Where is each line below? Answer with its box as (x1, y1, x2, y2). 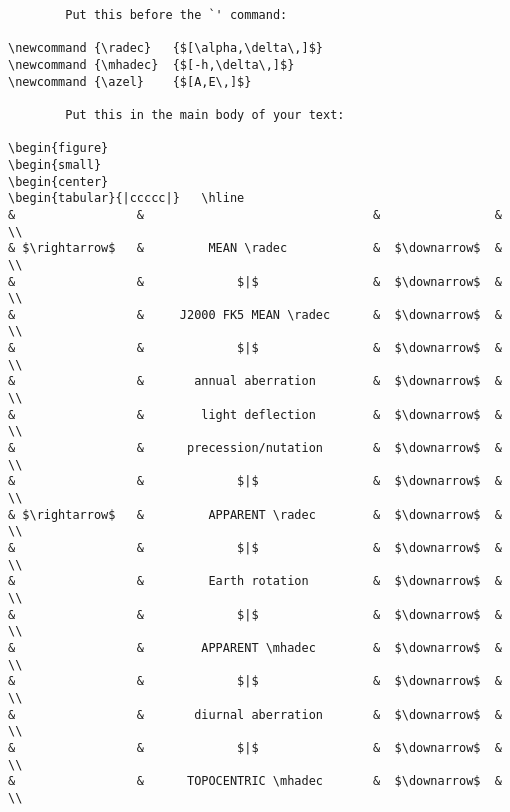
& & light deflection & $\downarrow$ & (8, 407, 502, 422)
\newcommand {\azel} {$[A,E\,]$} (8, 74, 252, 89)
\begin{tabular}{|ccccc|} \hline (8, 191, 245, 206)
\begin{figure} (8, 141, 109, 156)
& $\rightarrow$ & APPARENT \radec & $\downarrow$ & (8, 507, 502, 522)
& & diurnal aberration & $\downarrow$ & (8, 707, 502, 722)
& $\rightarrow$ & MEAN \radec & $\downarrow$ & (8, 241, 502, 256)
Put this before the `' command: (65, 8, 288, 22)
